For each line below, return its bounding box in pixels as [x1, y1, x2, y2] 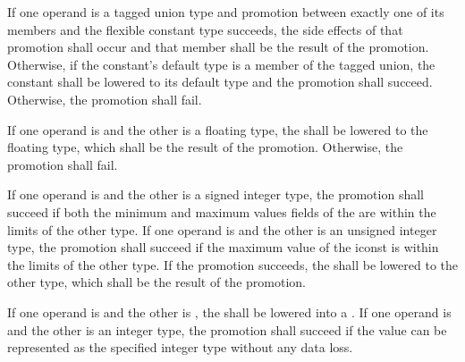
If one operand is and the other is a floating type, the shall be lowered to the [7, 120, 428, 139]
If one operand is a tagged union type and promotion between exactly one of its [7, 3, 444, 21]
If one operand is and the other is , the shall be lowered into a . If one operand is [7, 302, 452, 321]
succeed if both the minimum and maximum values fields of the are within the [7, 202, 436, 221]
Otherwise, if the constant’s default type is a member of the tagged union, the [7, 55, 435, 73]
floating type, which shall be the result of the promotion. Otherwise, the [7, 138, 403, 156]
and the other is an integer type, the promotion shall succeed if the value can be [7, 320, 447, 339]
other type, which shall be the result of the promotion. [7, 273, 306, 291]
